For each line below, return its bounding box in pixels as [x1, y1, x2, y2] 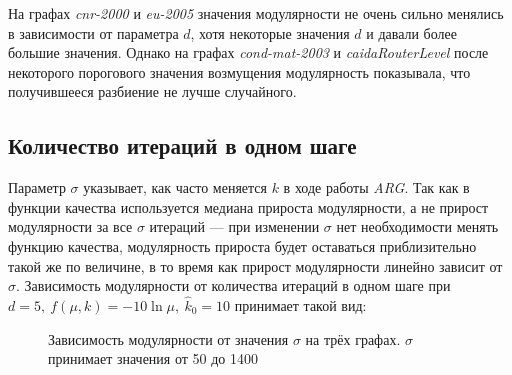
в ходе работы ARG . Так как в [283, 177, 470, 198]
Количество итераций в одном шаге [8, 130, 357, 161]
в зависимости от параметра [8, 22, 179, 43]
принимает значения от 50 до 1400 [48, 348, 258, 369]
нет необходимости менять [336, 216, 499, 237]
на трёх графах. [305, 328, 401, 349]
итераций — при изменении [149, 216, 320, 237]
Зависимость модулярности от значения [48, 328, 289, 349]
